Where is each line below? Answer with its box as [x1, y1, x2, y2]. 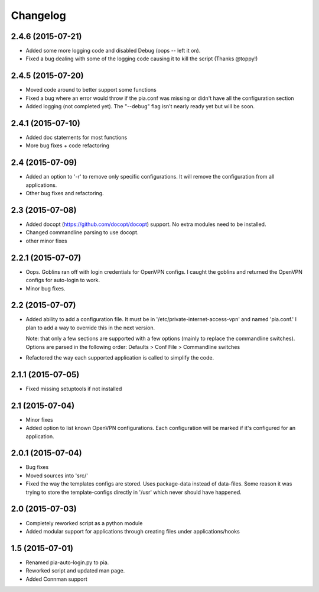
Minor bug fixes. [25, 284, 66, 292]
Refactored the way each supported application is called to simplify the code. [25, 354, 214, 361]
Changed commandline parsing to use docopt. [25, 229, 139, 236]
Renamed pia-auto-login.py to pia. [25, 559, 109, 566]
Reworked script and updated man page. [25, 567, 125, 574]
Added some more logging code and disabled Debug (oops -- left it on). [25, 47, 201, 54]
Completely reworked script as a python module [25, 519, 143, 526]
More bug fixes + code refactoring [25, 142, 109, 149]
